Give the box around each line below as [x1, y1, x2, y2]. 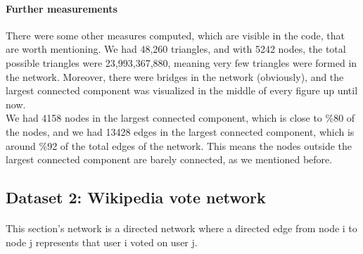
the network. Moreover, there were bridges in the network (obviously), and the [6, 69, 344, 84]
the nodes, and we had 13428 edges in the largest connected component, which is [6, 124, 355, 139]
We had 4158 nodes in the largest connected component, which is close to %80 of [6, 110, 355, 125]
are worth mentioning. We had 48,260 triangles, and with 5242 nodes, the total [6, 42, 346, 56]
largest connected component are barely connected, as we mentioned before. [6, 152, 333, 167]
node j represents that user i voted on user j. [6, 234, 198, 249]
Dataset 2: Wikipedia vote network [6, 186, 266, 208]
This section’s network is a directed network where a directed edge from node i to [6, 221, 357, 236]
